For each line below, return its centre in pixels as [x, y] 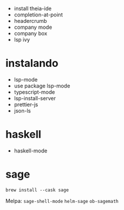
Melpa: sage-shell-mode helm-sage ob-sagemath [62, 201]
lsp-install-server [35, 98]
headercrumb [31, 21]
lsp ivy [22, 40]
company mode [33, 27]
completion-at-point [38, 15]
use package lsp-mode [42, 86]
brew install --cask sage [37, 190]
